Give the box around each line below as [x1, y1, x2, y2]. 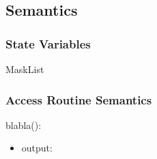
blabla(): [5, 117, 42, 132]
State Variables [5, 35, 91, 52]
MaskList [5, 62, 44, 76]
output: [21, 141, 53, 155]
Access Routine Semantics [5, 91, 152, 108]
